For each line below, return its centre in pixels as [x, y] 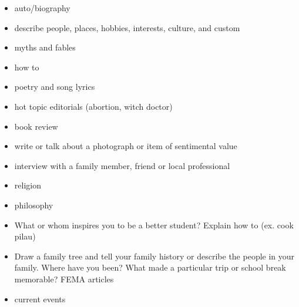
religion [28, 185]
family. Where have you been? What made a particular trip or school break [150, 267]
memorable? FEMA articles [64, 279]
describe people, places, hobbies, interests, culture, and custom [127, 27]
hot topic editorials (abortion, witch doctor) [93, 106]
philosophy [34, 205]
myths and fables [45, 47]
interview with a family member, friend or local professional [122, 165]
